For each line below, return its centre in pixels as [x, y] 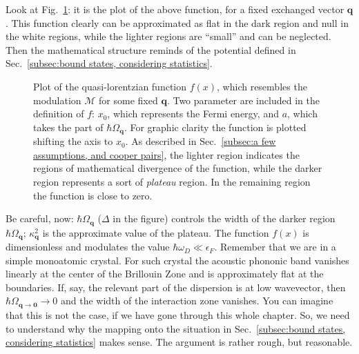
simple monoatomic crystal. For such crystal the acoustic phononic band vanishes [177, 260]
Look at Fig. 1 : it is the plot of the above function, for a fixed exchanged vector [175, 9]
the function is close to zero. [93, 195]
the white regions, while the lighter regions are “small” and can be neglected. [168, 36]
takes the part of [68, 127]
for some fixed [128, 100]
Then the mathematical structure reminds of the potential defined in [151, 49]
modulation [57, 100]
